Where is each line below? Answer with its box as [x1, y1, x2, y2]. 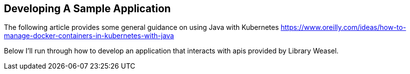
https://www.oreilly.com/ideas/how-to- [281, 23, 406, 32]
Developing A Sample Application [4, 2, 171, 15]
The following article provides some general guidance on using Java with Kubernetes [4, 23, 279, 32]
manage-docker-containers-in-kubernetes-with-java [4, 31, 174, 40]
